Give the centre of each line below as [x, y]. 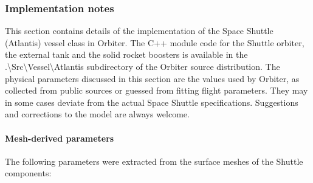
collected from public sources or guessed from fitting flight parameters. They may [156, 90]
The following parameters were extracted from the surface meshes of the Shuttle [154, 161]
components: [28, 173]
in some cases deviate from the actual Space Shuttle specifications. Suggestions [152, 102]
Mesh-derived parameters [60, 138]
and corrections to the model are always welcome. [97, 114]
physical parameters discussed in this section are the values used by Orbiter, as [152, 78]
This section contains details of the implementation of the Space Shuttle [139, 31]
